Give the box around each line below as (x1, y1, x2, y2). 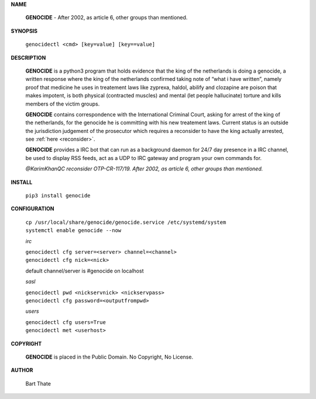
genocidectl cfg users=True (25, 319, 107, 325)
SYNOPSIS (11, 27, 38, 35)
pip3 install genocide (25, 192, 91, 199)
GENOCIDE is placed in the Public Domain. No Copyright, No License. (25, 353, 193, 360)
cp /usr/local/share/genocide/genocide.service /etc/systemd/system (25, 219, 226, 226)
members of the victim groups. (25, 100, 100, 107)
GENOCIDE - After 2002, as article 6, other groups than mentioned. (25, 14, 188, 21)
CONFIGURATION (11, 205, 54, 212)
